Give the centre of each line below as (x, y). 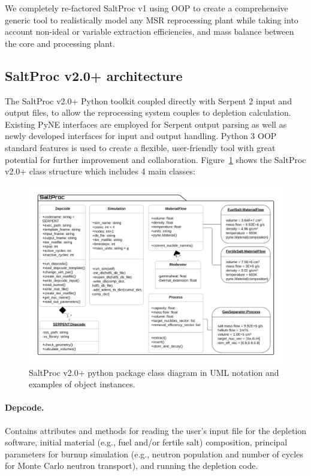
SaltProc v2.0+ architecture (94, 75)
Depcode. (25, 407)
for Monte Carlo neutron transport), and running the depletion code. (132, 466)
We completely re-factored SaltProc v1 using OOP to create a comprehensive (147, 8)
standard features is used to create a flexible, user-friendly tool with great (140, 147)
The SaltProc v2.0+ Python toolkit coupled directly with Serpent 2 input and (148, 100)
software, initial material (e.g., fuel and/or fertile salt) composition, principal (146, 442)
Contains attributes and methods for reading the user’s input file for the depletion (156, 430)
